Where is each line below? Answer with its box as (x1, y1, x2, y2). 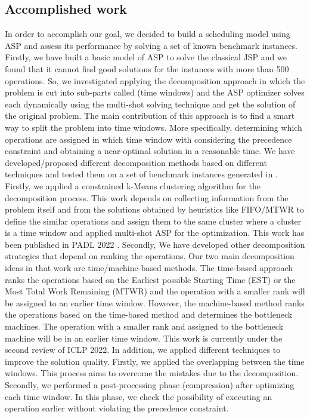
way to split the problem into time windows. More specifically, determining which (5, 121, 302, 133)
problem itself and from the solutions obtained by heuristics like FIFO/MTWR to (5, 203, 304, 216)
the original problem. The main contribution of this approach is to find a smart (5, 109, 295, 122)
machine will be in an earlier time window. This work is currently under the (5, 331, 283, 344)
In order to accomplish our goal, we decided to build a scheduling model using (5, 27, 290, 40)
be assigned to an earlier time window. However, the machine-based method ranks (5, 296, 305, 309)
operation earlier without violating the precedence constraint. (5, 402, 229, 414)
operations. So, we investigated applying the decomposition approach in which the (5, 74, 305, 87)
